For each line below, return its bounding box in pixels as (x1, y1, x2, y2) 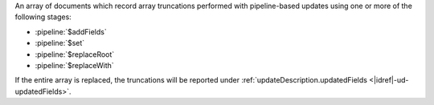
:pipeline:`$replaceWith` (35, 60, 114, 70)
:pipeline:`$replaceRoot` (35, 49, 115, 59)
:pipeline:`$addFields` (35, 26, 108, 36)
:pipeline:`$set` (35, 38, 85, 48)
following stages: (14, 12, 72, 22)
